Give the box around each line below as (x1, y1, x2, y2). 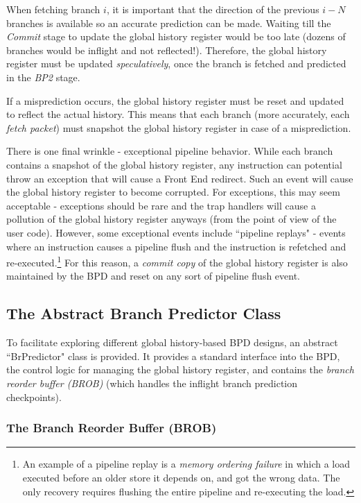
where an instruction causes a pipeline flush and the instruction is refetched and (6, 239, 346, 253)
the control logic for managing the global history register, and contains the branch (6, 362, 354, 377)
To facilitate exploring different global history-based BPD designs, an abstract (6, 335, 338, 350)
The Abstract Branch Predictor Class (6, 302, 281, 324)
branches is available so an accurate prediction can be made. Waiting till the (6, 15, 331, 30)
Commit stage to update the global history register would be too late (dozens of (6, 29, 346, 44)
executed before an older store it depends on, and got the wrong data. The (22, 470, 340, 484)
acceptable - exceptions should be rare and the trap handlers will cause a (6, 198, 316, 212)
